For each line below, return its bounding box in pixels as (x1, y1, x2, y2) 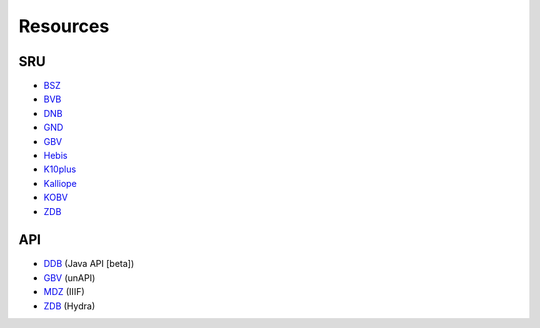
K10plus (43, 163, 77, 175)
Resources (18, 15, 110, 37)
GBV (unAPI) (43, 271, 96, 284)
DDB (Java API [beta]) (43, 258, 135, 270)
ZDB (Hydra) (43, 300, 95, 312)
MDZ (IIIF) (43, 286, 85, 298)
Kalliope (43, 177, 77, 189)
